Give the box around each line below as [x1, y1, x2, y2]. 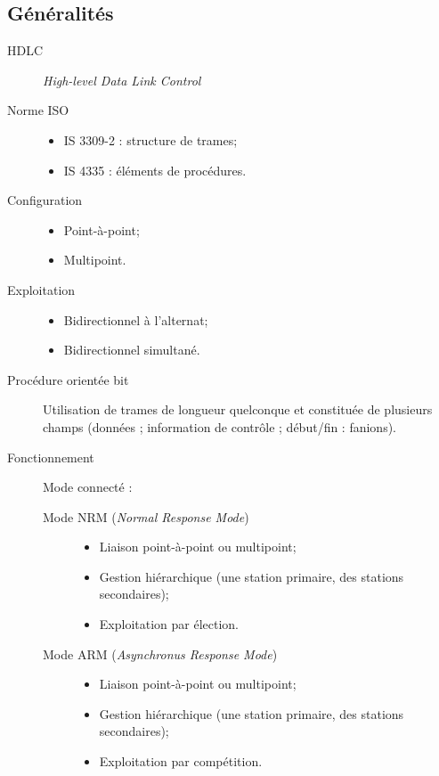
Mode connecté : [43, 478, 133, 496]
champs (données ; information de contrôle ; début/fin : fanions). [43, 417, 397, 436]
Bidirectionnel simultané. [63, 340, 200, 359]
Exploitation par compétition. [99, 752, 263, 771]
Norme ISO [7, 101, 69, 119]
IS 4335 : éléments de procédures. [63, 160, 247, 179]
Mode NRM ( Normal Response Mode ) [43, 507, 249, 526]
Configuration [7, 191, 83, 209]
